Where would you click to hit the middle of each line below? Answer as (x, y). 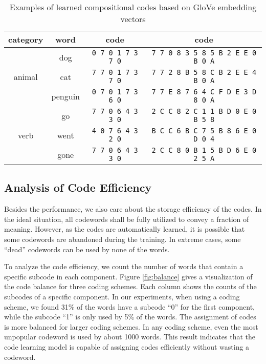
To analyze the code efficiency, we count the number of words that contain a (124, 266)
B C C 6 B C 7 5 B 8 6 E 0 (204, 131)
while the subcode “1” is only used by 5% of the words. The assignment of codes (130, 317)
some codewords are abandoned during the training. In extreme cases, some (123, 239)
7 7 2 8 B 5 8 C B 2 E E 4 (204, 72)
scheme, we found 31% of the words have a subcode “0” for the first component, (129, 306)
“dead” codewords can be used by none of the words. (87, 249)
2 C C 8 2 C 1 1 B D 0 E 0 (204, 111)
